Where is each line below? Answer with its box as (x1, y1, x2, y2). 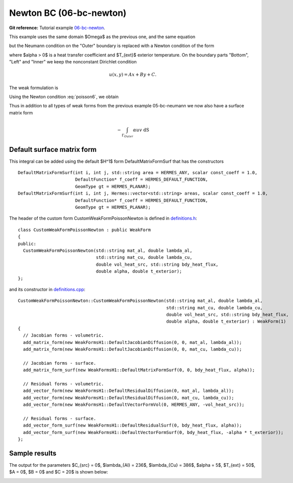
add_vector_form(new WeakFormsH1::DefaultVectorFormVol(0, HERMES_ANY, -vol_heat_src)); (23, 402, 245, 408)
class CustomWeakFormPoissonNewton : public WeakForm (18, 227, 151, 233)
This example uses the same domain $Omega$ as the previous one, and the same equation (9, 34, 196, 40)
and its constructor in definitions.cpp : (9, 286, 85, 292)
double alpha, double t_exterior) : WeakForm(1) (166, 319, 287, 324)
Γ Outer (122, 133, 133, 138)
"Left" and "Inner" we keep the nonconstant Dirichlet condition (9, 59, 137, 65)
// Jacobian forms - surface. (23, 360, 96, 366)
